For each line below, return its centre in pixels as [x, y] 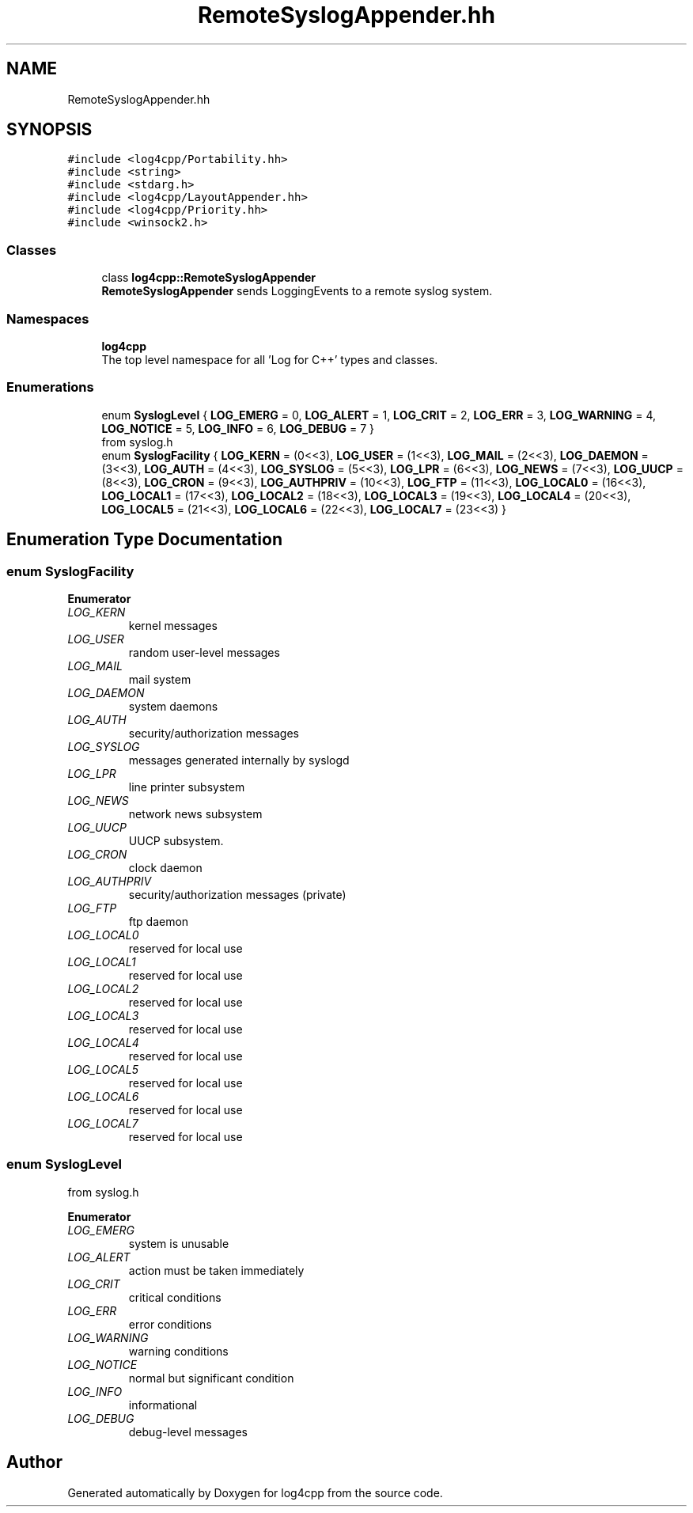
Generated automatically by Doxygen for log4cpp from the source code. [255, 1492]
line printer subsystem [187, 787]
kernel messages [173, 625]
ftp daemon [159, 921]
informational [163, 1405]
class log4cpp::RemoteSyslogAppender [209, 278]
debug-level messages [188, 1431]
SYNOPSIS [49, 130]
